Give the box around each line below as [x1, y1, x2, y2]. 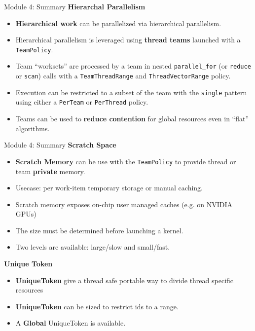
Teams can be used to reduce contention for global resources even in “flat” [15, 113, 249, 124]
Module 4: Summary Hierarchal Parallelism [4, 1, 146, 11]
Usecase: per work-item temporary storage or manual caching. [15, 183, 203, 193]
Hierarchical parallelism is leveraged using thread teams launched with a [15, 35, 241, 45]
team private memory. [15, 166, 85, 176]
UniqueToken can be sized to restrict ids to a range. [15, 301, 179, 311]
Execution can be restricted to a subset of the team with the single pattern [15, 87, 247, 97]
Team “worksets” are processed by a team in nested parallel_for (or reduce [15, 61, 251, 71]
